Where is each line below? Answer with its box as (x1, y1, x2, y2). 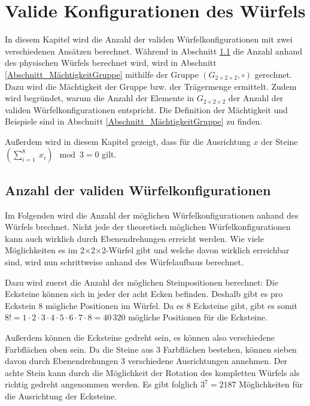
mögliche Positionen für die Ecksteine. (128, 311, 268, 323)
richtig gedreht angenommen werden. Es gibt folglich (5, 378, 198, 390)
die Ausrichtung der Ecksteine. (5, 389, 117, 402)
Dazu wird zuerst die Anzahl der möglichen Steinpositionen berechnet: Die (5, 275, 278, 288)
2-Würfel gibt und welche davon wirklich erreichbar (101, 244, 290, 256)
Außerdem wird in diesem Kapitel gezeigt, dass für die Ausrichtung (5, 135, 251, 147)
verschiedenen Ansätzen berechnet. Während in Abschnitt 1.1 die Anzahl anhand (5, 44, 303, 57)
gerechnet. (254, 68, 292, 80)
